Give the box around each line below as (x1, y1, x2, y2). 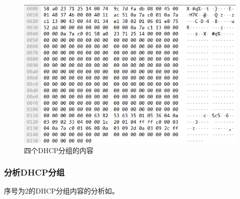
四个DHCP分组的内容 (24, 145, 93, 155)
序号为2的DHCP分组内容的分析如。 (4, 186, 119, 196)
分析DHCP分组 (4, 166, 65, 179)
